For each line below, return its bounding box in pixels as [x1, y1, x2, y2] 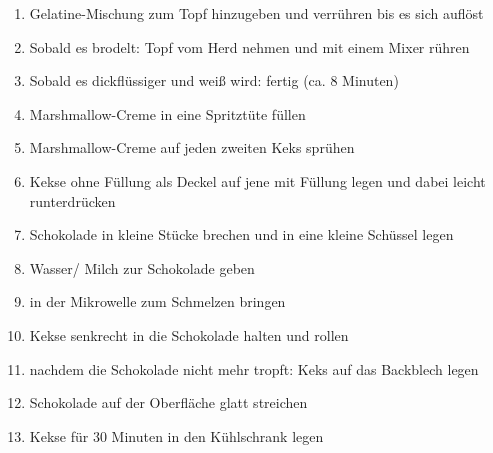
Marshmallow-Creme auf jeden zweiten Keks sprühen [29, 137, 355, 158]
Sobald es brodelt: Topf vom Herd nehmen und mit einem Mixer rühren [29, 36, 470, 57]
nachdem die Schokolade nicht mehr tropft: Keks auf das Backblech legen [29, 358, 479, 379]
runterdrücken [29, 190, 116, 211]
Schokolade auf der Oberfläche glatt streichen [29, 392, 308, 413]
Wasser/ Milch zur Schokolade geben [29, 257, 255, 278]
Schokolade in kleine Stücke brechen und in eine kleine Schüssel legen [29, 224, 454, 245]
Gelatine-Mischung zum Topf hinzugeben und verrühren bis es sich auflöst [29, 3, 484, 23]
